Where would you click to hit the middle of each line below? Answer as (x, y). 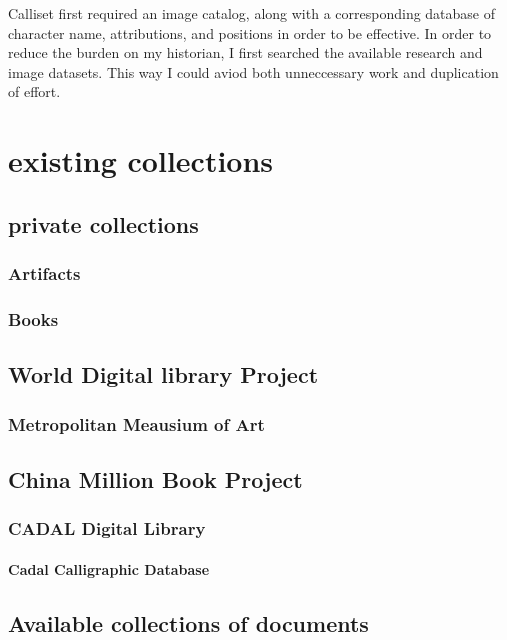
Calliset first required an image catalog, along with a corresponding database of (252, 13)
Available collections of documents (188, 622)
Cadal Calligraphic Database (109, 568)
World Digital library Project (163, 374)
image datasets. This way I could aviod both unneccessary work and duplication (253, 71)
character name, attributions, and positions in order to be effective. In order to (250, 32)
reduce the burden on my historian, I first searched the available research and (245, 52)
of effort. (34, 91)
